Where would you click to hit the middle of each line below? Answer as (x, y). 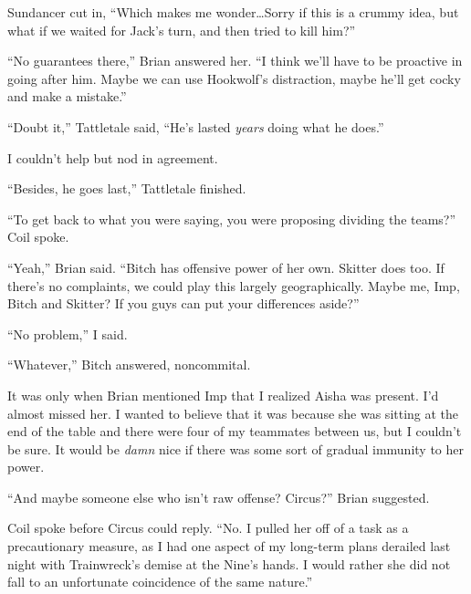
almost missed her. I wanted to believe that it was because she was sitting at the (233, 413)
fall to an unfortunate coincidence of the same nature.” (160, 582)
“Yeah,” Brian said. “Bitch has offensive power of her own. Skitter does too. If (226, 267)
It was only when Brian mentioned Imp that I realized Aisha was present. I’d (223, 395)
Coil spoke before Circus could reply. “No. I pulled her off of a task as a (208, 528)
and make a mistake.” (67, 96)
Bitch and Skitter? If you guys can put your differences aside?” (183, 303)
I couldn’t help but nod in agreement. (113, 157)
